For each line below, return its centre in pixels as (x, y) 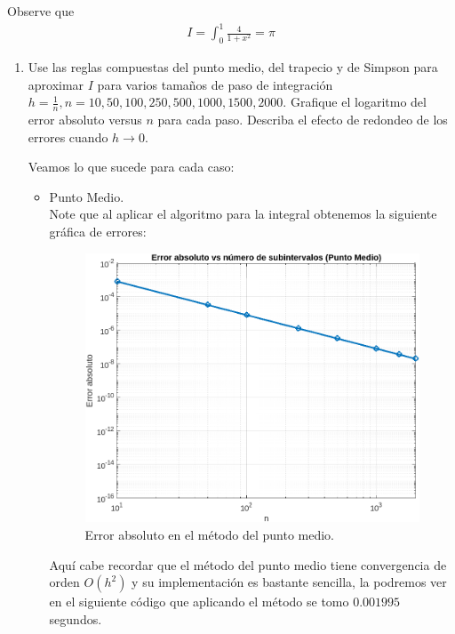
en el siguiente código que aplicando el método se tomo (199, 602)
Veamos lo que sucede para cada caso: (131, 167)
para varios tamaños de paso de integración (215, 84)
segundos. (76, 618)
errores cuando (68, 136)
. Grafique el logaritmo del (355, 102)
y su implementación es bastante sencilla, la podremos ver (289, 582)
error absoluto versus (85, 119)
